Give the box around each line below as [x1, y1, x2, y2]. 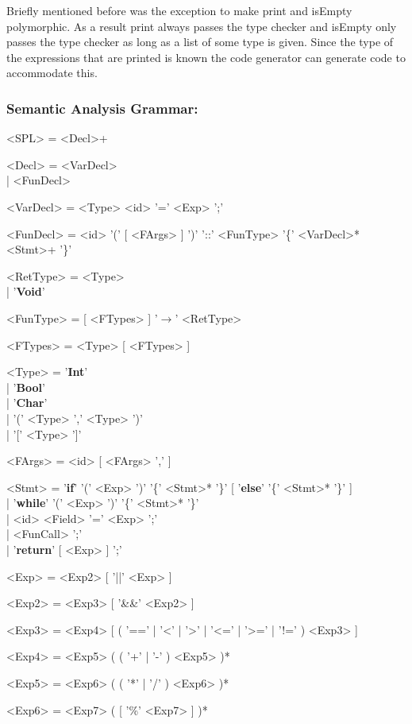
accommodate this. [6, 64, 98, 81]
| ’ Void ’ [6, 283, 45, 300]
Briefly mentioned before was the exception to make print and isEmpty [6, 2, 352, 18]
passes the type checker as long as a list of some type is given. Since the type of [6, 33, 394, 50]
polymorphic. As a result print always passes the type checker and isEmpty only [6, 17, 397, 34]
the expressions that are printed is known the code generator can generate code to [6, 48, 406, 65]
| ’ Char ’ [6, 394, 48, 411]
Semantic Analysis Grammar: [6, 98, 198, 118]
